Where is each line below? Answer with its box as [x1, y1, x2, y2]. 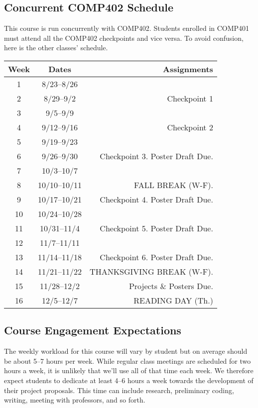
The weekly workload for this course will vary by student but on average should [4, 346, 248, 356]
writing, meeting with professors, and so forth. [4, 395, 145, 405]
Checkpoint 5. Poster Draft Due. [100, 222, 213, 234]
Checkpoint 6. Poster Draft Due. [100, 251, 213, 263]
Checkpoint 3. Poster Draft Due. [100, 150, 213, 162]
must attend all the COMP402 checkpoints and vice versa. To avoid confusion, [4, 32, 244, 43]
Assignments [163, 63, 213, 75]
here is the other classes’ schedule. [4, 42, 108, 53]
